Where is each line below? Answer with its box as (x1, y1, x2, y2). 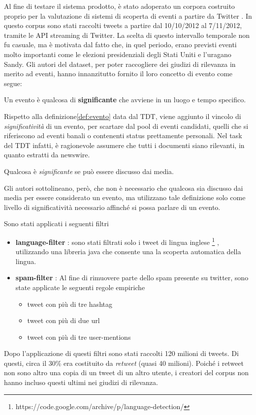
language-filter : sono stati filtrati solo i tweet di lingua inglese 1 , (15, 235, 219, 247)
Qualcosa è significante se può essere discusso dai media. (4, 166, 174, 176)
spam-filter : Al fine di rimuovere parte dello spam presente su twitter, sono (15, 272, 249, 283)
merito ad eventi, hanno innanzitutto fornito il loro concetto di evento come (4, 68, 233, 79)
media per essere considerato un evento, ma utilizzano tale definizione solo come (4, 192, 246, 203)
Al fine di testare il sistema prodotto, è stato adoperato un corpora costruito (4, 1, 235, 11)
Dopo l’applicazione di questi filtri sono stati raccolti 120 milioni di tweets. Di (4, 348, 239, 358)
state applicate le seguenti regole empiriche (15, 282, 145, 292)
